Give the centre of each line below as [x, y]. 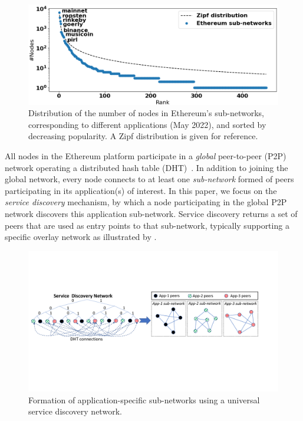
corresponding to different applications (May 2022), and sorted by [147, 124]
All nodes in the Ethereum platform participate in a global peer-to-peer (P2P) [146, 155]
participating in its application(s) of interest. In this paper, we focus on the [141, 190]
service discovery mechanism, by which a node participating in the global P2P [146, 202]
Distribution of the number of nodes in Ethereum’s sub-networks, [146, 113]
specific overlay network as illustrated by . [81, 237]
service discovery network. [75, 411]
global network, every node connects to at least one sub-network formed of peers [149, 179]
